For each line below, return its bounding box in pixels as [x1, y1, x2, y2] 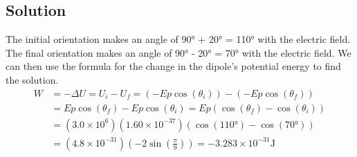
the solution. [6, 72, 59, 86]
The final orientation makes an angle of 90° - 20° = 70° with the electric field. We [6, 45, 351, 59]
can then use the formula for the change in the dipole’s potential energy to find [6, 59, 341, 73]
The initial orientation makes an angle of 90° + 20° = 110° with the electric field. [6, 32, 351, 46]
